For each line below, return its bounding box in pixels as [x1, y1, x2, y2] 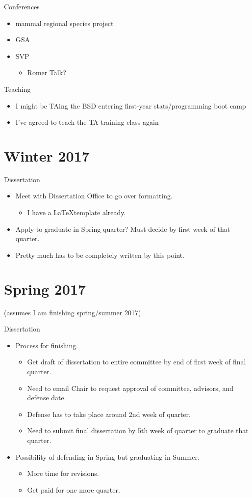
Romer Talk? [27, 67, 66, 78]
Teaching [4, 83, 31, 94]
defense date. [27, 392, 66, 403]
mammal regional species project [15, 18, 114, 28]
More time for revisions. [27, 468, 99, 478]
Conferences [4, 1, 40, 11]
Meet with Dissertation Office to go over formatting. [15, 191, 173, 201]
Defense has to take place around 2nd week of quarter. [27, 409, 191, 419]
